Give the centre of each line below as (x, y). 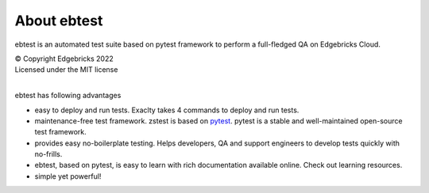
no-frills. (48, 154)
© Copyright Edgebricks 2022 (64, 59)
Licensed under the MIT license (66, 70)
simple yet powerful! (68, 176)
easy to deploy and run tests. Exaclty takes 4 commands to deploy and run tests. (167, 110)
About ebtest (59, 21)
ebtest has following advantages (68, 96)
